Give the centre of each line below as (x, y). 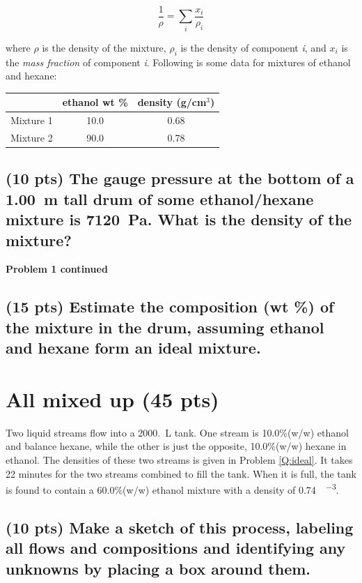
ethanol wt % (95, 102)
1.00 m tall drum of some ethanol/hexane (160, 198)
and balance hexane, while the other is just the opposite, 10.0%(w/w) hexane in (176, 446)
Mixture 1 (32, 120)
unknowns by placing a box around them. (158, 568)
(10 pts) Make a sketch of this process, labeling (180, 527)
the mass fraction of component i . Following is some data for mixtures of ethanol (178, 62)
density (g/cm (172, 102)
